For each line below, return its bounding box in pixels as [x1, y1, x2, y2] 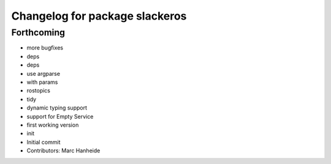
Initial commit [26, 138, 61, 146]
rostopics [26, 87, 51, 94]
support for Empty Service [26, 113, 94, 120]
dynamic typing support [26, 104, 87, 111]
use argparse [26, 70, 61, 77]
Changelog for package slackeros [11, 9, 187, 23]
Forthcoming [11, 27, 66, 38]
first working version [26, 121, 79, 129]
